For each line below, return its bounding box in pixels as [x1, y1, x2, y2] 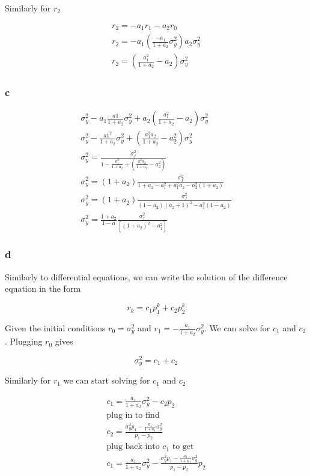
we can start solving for [63, 374, 150, 387]
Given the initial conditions [5, 321, 106, 334]
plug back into [106, 442, 160, 451]
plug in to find [106, 411, 160, 420]
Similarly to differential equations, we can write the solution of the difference [5, 270, 288, 283]
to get [172, 442, 194, 451]
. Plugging [5, 335, 43, 348]
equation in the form [5, 282, 81, 295]
